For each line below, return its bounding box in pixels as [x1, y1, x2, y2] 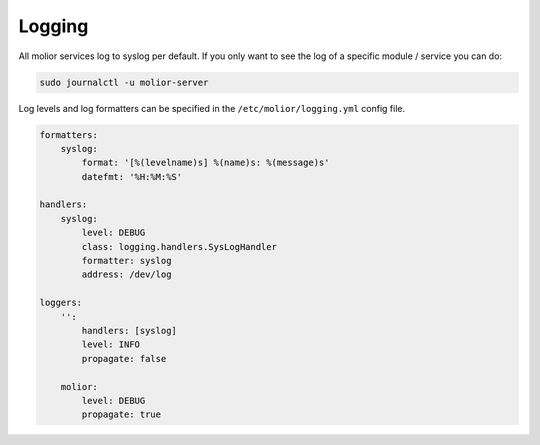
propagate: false [81, 353, 167, 364]
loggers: [39, 297, 83, 309]
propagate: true [81, 409, 162, 420]
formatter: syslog [81, 255, 172, 267]
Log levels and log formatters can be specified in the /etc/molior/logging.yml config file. [18, 102, 406, 114]
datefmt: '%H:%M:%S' [81, 171, 183, 182]
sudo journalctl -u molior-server [39, 76, 209, 88]
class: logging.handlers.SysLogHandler [81, 241, 277, 252]
